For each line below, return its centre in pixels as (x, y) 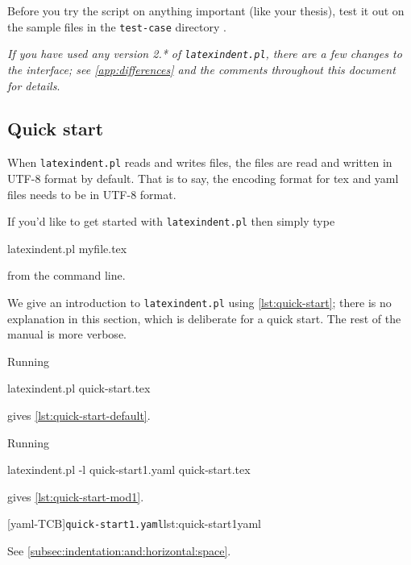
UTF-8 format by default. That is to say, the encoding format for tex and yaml (203, 178)
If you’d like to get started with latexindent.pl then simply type (171, 221)
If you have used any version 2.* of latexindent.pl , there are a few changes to (205, 54)
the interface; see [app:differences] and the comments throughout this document (201, 69)
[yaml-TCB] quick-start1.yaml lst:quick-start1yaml (134, 523)
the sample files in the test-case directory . (117, 26)
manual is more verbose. (67, 334)
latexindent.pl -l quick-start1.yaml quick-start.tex (129, 469)
